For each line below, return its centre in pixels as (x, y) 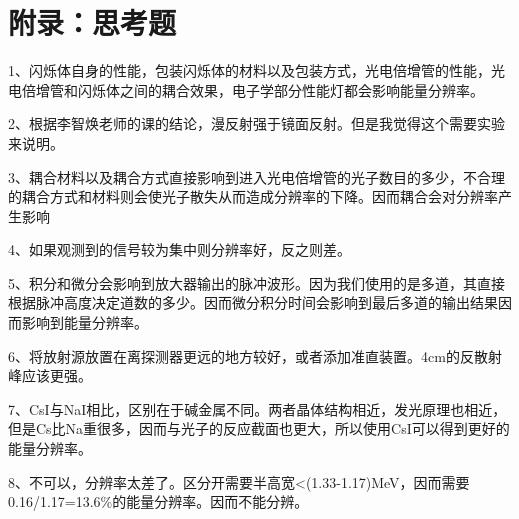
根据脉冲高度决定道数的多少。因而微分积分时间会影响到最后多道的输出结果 (253, 302)
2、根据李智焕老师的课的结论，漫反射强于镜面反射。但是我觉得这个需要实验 (256, 123)
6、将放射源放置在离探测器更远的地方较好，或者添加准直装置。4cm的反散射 (255, 355)
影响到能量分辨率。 (84, 322)
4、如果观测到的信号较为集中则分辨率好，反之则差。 (179, 249)
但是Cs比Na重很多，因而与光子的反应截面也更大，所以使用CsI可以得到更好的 (259, 428)
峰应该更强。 (50, 375)
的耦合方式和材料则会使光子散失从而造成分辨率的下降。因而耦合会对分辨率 (253, 196)
